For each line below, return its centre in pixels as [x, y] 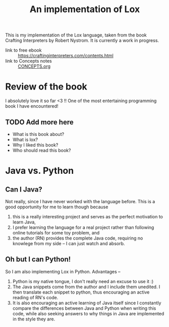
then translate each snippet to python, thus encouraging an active [81, 292]
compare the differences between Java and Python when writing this [84, 308]
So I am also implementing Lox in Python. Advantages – [63, 271]
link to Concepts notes [29, 61]
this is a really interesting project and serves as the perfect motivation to [88, 216]
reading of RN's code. [35, 297]
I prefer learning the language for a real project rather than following [83, 227]
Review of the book [46, 87]
